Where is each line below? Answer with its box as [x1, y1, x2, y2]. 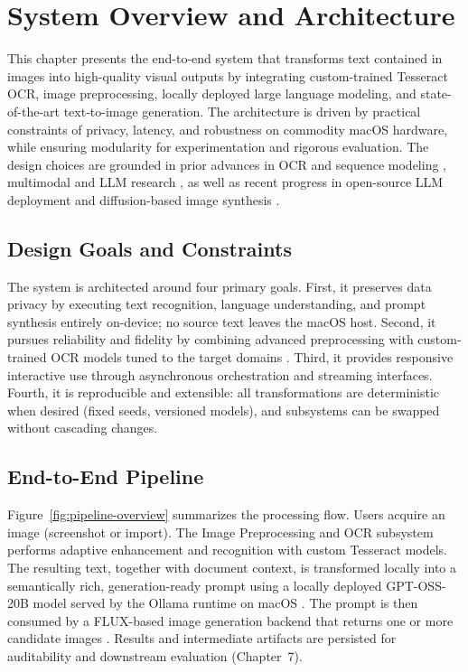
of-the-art [7, 101, 60, 120]
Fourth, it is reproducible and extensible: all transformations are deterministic [7, 383, 440, 402]
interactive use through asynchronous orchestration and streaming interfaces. [7, 365, 433, 384]
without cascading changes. [7, 418, 158, 437]
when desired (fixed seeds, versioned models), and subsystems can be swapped [7, 400, 440, 419]
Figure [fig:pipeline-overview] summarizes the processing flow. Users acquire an [7, 505, 445, 524]
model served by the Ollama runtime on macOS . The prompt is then [33, 593, 418, 612]
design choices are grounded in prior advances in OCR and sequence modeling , [7, 154, 446, 173]
